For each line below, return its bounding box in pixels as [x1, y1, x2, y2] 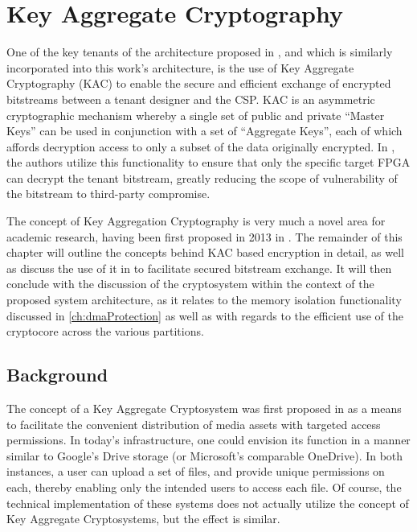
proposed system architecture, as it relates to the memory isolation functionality [6, 291, 402, 308]
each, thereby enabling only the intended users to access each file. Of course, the [6, 478, 402, 495]
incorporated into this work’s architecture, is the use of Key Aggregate [6, 59, 354, 76]
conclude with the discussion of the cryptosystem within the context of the [6, 275, 374, 292]
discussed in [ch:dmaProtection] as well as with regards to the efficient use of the [6, 307, 403, 324]
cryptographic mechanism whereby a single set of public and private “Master [6, 106, 385, 123]
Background [6, 362, 108, 387]
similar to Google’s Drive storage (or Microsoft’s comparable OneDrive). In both [6, 447, 403, 464]
